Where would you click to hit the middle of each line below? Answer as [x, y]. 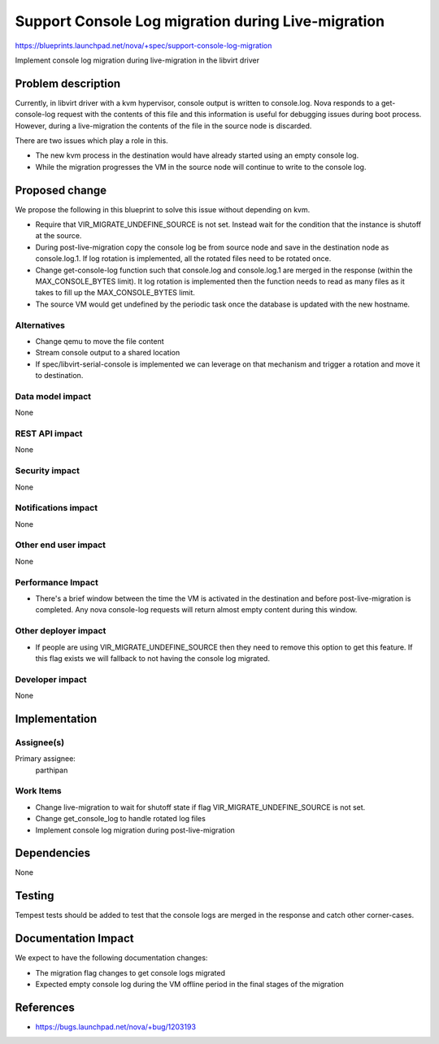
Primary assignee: [46, 759]
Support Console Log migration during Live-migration [200, 21]
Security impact [48, 471]
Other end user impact [60, 545]
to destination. [59, 376]
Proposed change [61, 190]
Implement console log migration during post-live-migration [135, 830]
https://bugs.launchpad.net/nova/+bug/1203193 [116, 1027]
